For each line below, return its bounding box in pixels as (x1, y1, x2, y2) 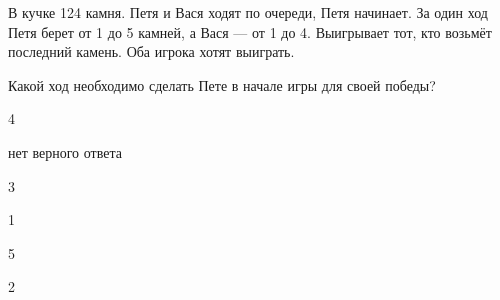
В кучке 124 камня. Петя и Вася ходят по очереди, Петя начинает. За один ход (8, 2, 488, 22)
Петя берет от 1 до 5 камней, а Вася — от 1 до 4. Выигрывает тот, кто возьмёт (8, 21, 492, 42)
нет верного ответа (8, 141, 122, 162)
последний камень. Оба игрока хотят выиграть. (8, 41, 295, 62)
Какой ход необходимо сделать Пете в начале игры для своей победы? (8, 74, 436, 95)
